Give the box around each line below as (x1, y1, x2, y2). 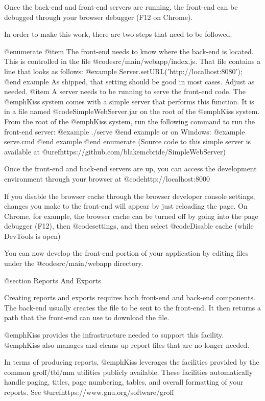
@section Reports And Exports (4, 275, 101, 285)
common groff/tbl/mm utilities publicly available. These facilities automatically (4, 366, 253, 377)
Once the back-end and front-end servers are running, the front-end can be (4, 2, 238, 12)
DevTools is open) (4, 230, 61, 241)
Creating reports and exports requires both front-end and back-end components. (4, 292, 255, 303)
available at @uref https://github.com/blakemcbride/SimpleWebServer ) (4, 146, 226, 157)
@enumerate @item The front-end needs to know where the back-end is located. (4, 46, 254, 56)
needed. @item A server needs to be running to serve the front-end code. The (4, 86, 246, 97)
